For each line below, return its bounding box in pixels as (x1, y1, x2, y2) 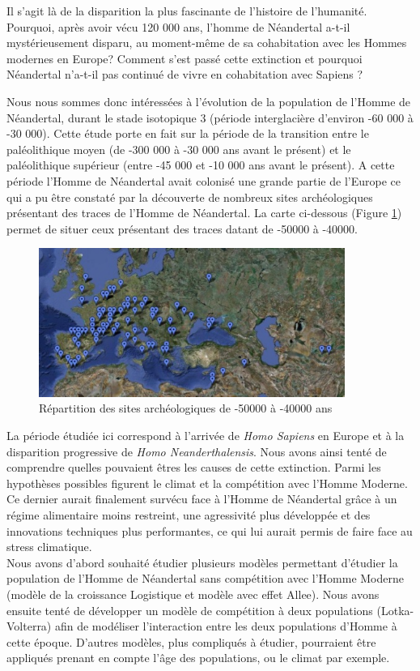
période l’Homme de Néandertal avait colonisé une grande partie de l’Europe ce (6, 172, 401, 189)
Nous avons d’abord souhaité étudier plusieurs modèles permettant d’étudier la (6, 553, 398, 571)
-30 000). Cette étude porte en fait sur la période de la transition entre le (6, 125, 369, 142)
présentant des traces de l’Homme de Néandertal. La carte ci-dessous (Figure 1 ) (6, 204, 402, 221)
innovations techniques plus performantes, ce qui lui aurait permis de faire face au (6, 522, 413, 539)
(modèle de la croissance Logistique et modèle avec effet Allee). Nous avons (6, 586, 380, 603)
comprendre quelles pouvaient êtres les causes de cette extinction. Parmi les (6, 459, 381, 476)
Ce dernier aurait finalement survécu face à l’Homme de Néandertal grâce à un (6, 490, 397, 507)
